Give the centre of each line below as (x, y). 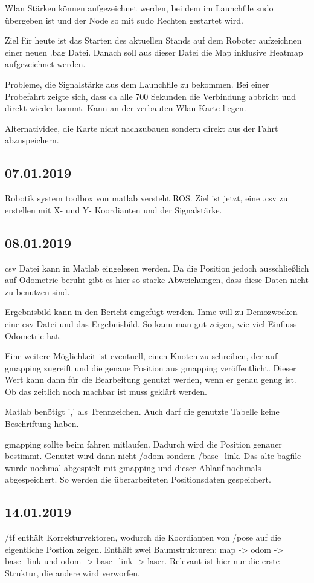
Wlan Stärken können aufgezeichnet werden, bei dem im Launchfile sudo (139, 8)
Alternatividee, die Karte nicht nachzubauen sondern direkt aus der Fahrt (142, 128)
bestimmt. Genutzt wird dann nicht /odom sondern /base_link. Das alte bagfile (153, 456)
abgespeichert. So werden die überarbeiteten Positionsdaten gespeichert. (138, 479)
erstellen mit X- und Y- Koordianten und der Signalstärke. (114, 210)
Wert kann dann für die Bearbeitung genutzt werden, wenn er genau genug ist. (151, 379)
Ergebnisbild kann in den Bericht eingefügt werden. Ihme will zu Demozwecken (151, 312)
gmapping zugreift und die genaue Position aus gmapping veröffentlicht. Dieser (151, 367)
